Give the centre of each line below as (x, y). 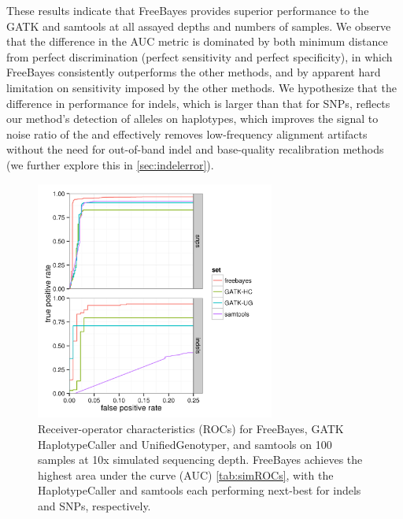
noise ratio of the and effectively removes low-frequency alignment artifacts (187, 133)
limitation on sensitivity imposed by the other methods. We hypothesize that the (201, 87)
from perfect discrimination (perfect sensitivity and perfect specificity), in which (200, 56)
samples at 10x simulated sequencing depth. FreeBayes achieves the (200, 460)
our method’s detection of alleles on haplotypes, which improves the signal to (192, 119)
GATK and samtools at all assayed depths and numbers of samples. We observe (199, 26)
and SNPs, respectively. (94, 505)
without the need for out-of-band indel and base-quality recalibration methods (195, 149)
